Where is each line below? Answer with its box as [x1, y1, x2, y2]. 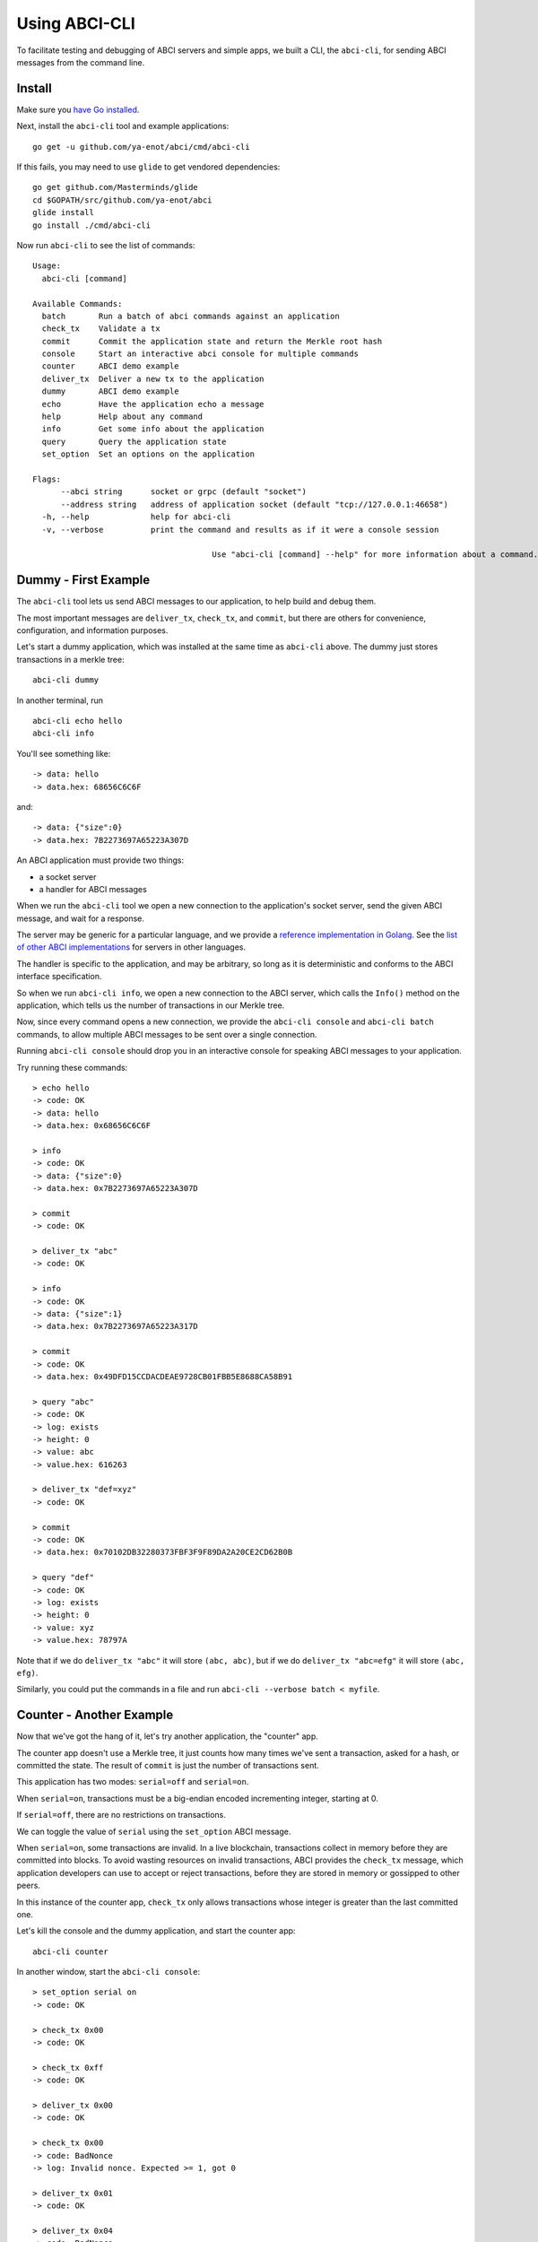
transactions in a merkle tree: [16, 654, 125, 665]
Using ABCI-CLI [16, 13, 136, 33]
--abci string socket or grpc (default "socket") [60, 487, 307, 497]
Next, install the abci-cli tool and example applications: [16, 121, 230, 132]
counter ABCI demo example [41, 361, 179, 371]
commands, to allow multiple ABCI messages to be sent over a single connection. [16, 1029, 317, 1039]
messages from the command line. [16, 56, 145, 67]
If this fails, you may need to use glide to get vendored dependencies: [16, 161, 281, 172]
